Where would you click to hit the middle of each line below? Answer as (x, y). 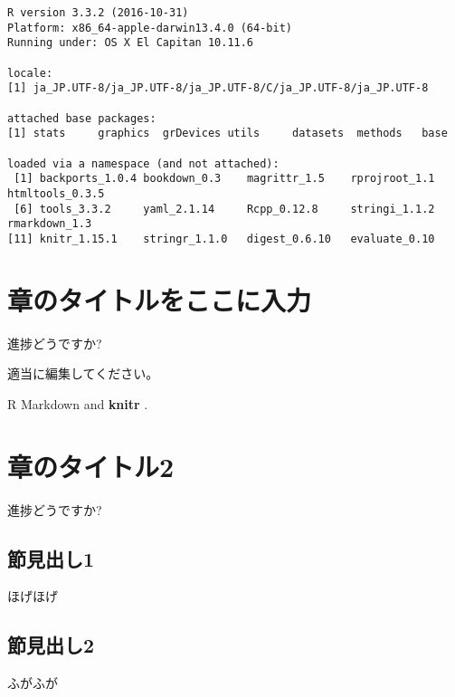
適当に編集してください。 (83, 373)
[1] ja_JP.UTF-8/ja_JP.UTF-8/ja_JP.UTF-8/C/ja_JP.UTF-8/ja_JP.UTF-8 (218, 88)
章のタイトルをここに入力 (160, 299)
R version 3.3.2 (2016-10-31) (98, 13)
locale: (30, 73)
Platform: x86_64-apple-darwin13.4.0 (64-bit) (150, 28)
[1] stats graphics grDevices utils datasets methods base (227, 134)
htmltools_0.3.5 (56, 193)
